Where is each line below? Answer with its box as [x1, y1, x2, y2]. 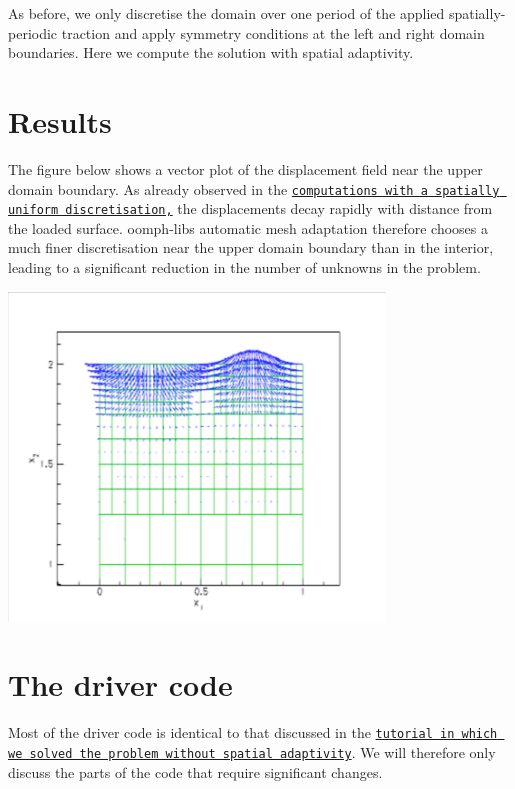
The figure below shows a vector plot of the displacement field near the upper [8, 158, 483, 179]
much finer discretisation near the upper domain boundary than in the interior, [8, 237, 494, 258]
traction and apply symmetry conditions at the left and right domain [61, 22, 485, 43]
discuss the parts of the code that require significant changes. [8, 761, 383, 782]
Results [8, 100, 112, 141]
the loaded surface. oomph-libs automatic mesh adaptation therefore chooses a [8, 217, 489, 238]
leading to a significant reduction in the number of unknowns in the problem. [8, 257, 481, 277]
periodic [8, 22, 58, 43]
